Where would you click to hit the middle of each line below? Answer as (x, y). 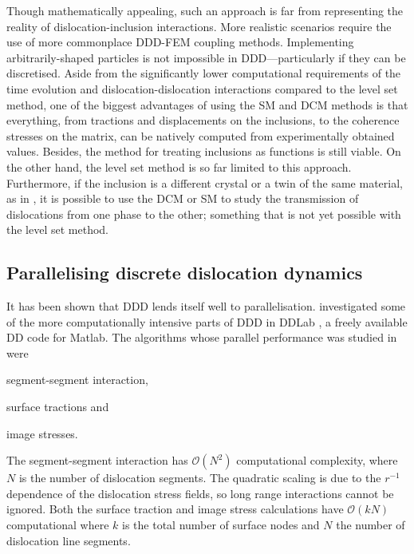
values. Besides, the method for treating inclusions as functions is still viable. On (204, 151)
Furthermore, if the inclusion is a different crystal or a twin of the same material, (205, 182)
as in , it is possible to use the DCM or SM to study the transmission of (183, 198)
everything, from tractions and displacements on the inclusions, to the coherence (203, 120)
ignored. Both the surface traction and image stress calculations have (175, 509)
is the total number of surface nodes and (221, 525)
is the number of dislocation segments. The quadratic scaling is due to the (200, 478)
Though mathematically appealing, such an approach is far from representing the (205, 10)
